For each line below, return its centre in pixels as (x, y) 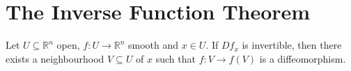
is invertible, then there (292, 45)
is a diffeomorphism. (303, 58)
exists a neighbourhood (55, 58)
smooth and (154, 45)
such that (175, 58)
